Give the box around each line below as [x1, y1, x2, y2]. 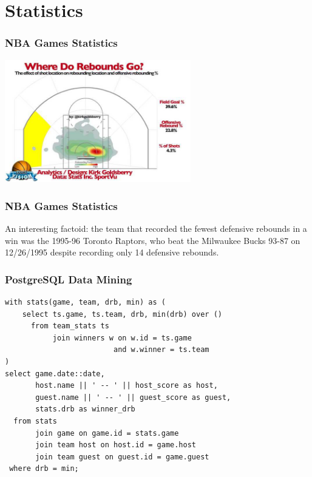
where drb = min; [9, 464, 79, 473]
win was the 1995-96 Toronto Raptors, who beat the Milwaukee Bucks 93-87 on [5, 234, 300, 246]
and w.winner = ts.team [113, 345, 209, 354]
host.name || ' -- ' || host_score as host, [35, 381, 218, 390]
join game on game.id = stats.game [35, 428, 179, 438]
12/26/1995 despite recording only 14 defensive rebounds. [5, 246, 219, 259]
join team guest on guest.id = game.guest [35, 452, 209, 461]
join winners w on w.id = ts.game [52, 333, 192, 342]
